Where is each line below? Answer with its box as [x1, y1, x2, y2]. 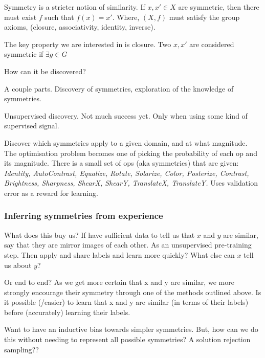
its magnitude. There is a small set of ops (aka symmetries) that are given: [4, 158, 239, 168]
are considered [189, 38, 234, 49]
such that [45, 11, 74, 22]
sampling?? [4, 344, 39, 354]
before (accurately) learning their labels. [4, 306, 130, 317]
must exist [4, 11, 37, 22]
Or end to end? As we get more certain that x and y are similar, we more [4, 277, 234, 287]
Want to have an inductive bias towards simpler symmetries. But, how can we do [4, 324, 258, 334]
